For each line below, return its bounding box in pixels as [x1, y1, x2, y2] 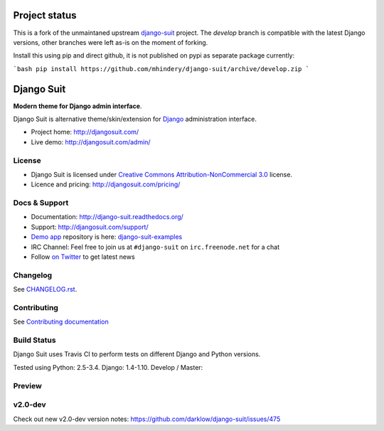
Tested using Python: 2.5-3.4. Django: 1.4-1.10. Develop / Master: [13, 363, 203, 371]
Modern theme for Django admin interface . [13, 102, 142, 110]
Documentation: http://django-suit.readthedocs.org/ [31, 213, 184, 221]
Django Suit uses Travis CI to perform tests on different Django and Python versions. [13, 350, 261, 358]
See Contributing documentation [13, 317, 110, 326]
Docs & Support [13, 198, 69, 208]
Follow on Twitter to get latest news [31, 252, 135, 261]
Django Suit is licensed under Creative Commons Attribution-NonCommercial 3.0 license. [31, 170, 293, 179]
